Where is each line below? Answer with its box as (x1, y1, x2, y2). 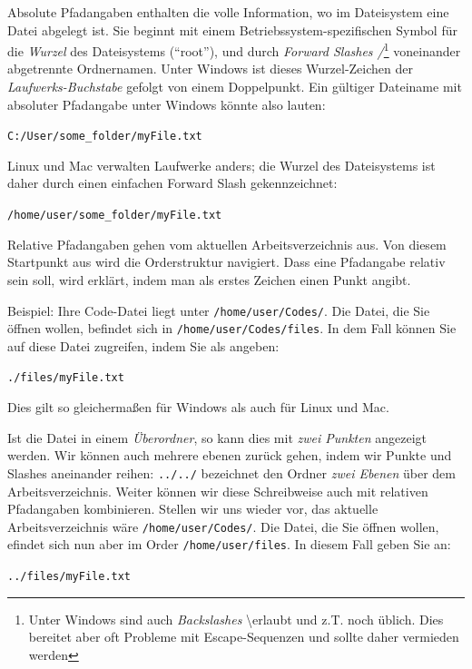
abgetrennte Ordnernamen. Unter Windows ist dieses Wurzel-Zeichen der (7, 59, 413, 78)
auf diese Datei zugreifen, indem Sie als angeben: (7, 336, 280, 355)
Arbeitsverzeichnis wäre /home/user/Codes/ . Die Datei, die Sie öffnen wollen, (7, 517, 439, 536)
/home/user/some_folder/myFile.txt (7, 209, 222, 222)
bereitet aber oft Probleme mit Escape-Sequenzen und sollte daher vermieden (28, 627, 459, 646)
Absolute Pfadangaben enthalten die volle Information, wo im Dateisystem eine (7, 3, 449, 21)
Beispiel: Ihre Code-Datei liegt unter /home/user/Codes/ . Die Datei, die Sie (7, 300, 430, 320)
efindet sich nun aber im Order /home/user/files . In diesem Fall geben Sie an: (7, 535, 451, 554)
